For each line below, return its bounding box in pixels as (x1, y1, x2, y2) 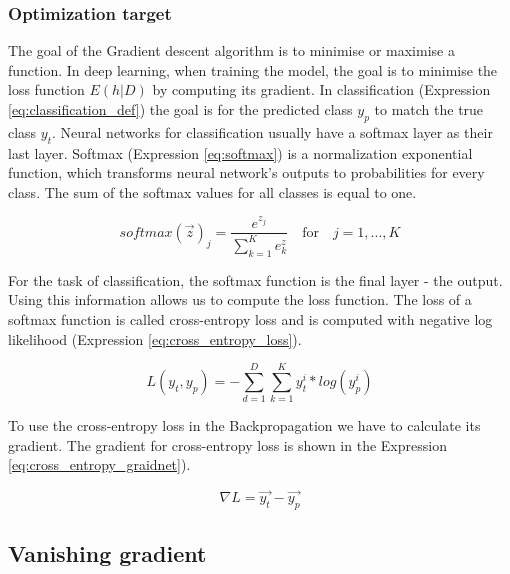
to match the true (374, 99, 484, 119)
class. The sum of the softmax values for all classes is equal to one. (8, 181, 417, 202)
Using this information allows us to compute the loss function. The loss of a (8, 289, 472, 310)
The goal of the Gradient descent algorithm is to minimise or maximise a (8, 40, 455, 61)
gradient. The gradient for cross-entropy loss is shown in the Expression (8, 434, 447, 455)
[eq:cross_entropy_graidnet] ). (8, 454, 191, 475)
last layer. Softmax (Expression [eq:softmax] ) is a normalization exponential (8, 142, 473, 163)
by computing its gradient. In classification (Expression (152, 79, 491, 100)
